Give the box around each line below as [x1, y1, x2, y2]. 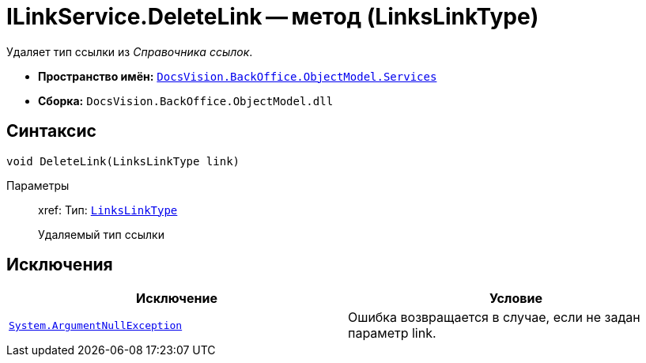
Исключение [136, 290, 217, 307]
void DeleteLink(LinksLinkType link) [6, 154, 240, 168]
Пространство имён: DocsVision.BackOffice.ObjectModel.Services [38, 69, 437, 83]
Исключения [6, 255, 113, 275]
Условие [489, 290, 542, 307]
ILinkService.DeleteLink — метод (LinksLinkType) [6, 3, 539, 30]
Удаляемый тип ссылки [38, 227, 164, 241]
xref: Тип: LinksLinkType [38, 202, 178, 217]
